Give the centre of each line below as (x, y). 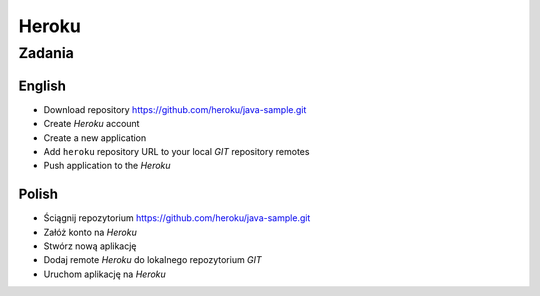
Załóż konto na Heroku (90, 232)
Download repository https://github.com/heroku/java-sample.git (175, 109)
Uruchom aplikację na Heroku (105, 274)
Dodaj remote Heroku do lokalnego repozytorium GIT (152, 260)
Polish (38, 194)
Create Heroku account (91, 124)
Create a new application (95, 137)
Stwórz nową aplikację (90, 246)
